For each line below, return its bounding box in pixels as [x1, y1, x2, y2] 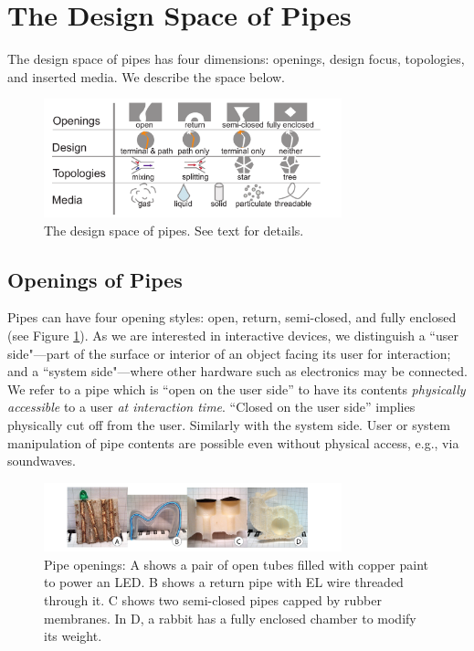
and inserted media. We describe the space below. [7, 67, 286, 86]
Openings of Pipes [7, 265, 183, 293]
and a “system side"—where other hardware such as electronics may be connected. [7, 362, 468, 381]
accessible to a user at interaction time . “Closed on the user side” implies [7, 397, 416, 416]
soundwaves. [7, 451, 76, 470]
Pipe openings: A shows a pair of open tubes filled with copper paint [44, 554, 429, 573]
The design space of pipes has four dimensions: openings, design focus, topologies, [7, 49, 465, 68]
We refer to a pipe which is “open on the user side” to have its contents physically [7, 379, 466, 398]
